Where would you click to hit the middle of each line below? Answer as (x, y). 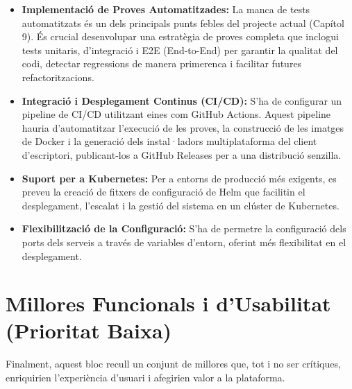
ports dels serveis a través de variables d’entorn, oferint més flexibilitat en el (184, 242)
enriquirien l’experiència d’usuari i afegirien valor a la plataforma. (145, 377)
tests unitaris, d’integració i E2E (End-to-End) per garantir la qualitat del (180, 50)
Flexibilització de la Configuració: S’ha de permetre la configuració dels (184, 228)
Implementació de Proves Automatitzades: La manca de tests (166, 9)
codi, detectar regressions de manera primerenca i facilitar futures (162, 63)
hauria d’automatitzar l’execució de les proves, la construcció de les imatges (183, 127)
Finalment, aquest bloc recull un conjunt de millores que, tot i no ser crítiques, (173, 364)
